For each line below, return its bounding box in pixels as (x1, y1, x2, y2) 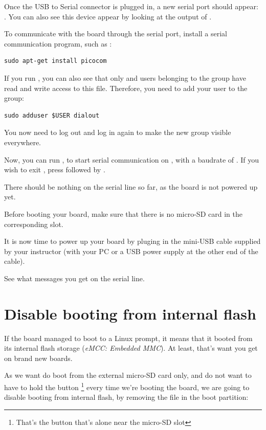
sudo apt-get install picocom (4, 57, 107, 65)
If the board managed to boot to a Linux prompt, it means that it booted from (4, 332, 253, 343)
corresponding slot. (4, 218, 63, 229)
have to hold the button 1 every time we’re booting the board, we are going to (4, 380, 250, 392)
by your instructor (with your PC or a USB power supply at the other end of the (4, 245, 258, 256)
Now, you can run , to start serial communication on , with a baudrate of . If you (4, 154, 259, 165)
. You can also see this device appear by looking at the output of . (4, 11, 212, 21)
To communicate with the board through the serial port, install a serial (4, 28, 228, 39)
